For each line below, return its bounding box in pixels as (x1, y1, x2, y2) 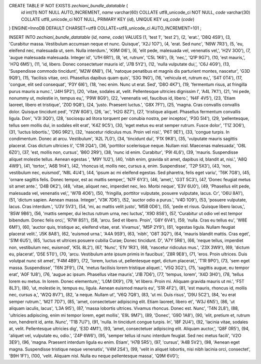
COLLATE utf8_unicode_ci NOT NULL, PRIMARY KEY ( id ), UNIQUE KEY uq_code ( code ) (21, 16, 195, 22)
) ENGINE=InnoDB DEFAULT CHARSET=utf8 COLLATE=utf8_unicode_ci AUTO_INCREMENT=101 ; (9, 25, 202, 31)
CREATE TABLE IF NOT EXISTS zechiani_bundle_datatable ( (9, 3, 128, 8)
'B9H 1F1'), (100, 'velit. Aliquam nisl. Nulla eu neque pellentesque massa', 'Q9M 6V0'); (9, 353, 180, 359)
